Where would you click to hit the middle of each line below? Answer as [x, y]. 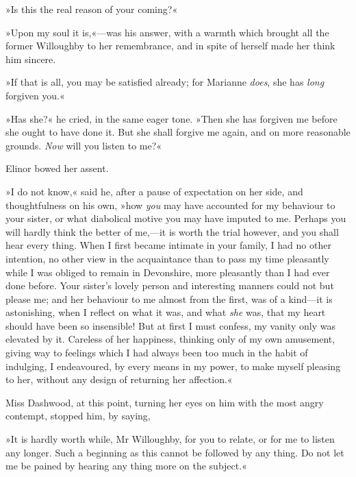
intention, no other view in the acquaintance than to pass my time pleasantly [167, 258]
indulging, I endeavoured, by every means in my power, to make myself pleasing [173, 366]
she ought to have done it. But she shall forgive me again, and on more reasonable [178, 132]
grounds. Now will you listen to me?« [84, 145]
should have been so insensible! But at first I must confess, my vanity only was [170, 325]
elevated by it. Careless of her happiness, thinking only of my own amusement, [170, 339]
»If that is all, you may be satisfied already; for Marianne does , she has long [165, 82]
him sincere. [31, 59]
